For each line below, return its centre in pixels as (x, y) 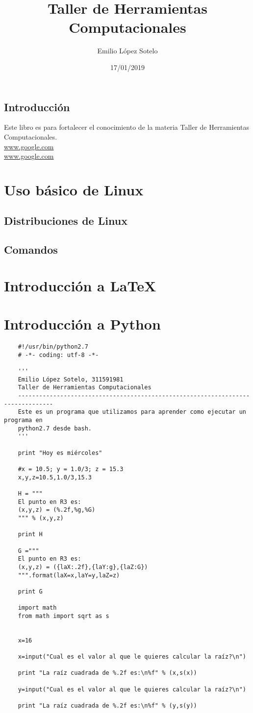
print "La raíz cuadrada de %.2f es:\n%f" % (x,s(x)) (107, 673)
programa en (23, 420)
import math (37, 608)
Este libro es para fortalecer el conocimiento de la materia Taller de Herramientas (127, 127)
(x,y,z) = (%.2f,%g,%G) (57, 510)
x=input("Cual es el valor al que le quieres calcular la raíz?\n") (132, 657)
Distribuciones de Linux (66, 221)
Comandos (31, 250)
